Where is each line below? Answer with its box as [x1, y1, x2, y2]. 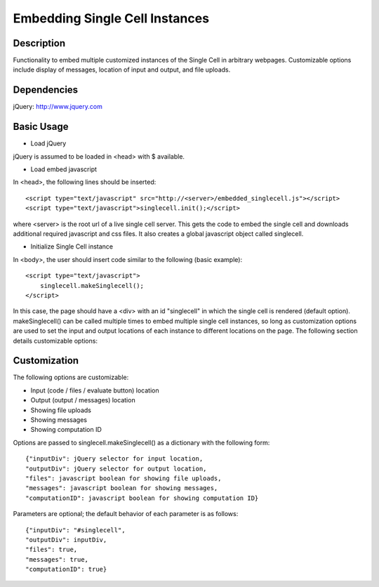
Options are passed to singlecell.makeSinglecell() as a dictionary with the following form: [13, 438, 270, 447]
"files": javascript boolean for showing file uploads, [25, 474, 222, 482]
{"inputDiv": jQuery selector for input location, [25, 455, 204, 463]
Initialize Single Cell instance [30, 242, 114, 251]
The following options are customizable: [13, 373, 129, 382]
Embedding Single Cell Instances [13, 11, 210, 26]
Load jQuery [30, 139, 67, 147]
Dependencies [13, 84, 79, 96]
